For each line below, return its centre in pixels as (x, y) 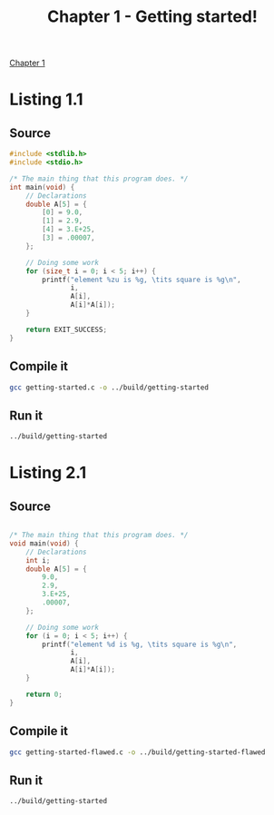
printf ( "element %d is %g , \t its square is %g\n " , (140, 644)
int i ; (38, 560)
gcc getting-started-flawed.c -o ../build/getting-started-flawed (137, 752)
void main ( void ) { (44, 543)
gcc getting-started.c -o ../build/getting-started (109, 388)
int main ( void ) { (42, 187)
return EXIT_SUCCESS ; (66, 329)
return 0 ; (44, 694)
